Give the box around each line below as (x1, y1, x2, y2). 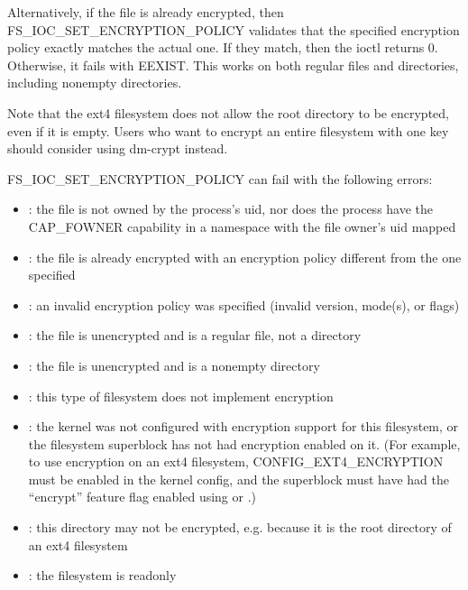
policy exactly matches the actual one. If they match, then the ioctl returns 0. (7, 38, 438, 57)
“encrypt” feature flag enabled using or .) (28, 487, 257, 506)
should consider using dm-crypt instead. (7, 139, 228, 158)
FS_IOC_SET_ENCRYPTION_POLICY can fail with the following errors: (7, 169, 433, 188)
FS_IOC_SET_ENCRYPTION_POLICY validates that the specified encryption (7, 20, 460, 39)
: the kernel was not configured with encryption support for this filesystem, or (28, 417, 459, 436)
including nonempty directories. (7, 73, 182, 92)
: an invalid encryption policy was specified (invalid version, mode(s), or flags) (28, 295, 460, 314)
